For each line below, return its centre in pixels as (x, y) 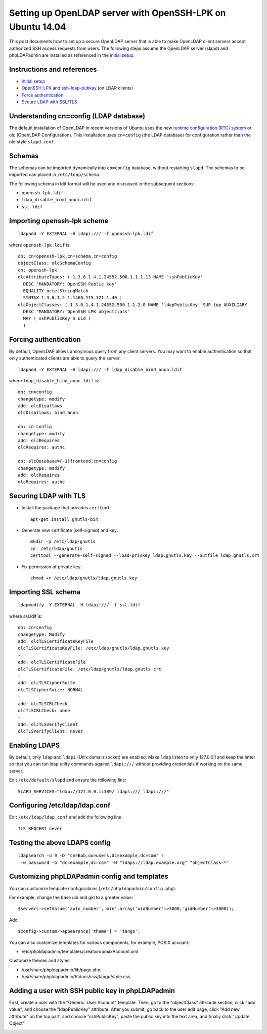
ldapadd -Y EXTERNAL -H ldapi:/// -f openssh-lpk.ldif (86, 234)
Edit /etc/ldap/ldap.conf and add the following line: (66, 817)
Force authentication (43, 95)
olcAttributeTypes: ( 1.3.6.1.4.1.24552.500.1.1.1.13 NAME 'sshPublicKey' (111, 277)
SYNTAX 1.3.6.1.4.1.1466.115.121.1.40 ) (73, 298)
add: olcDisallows (40, 406)
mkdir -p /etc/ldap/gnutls (63, 542)
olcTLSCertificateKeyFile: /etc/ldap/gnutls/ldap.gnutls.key (93, 648)
